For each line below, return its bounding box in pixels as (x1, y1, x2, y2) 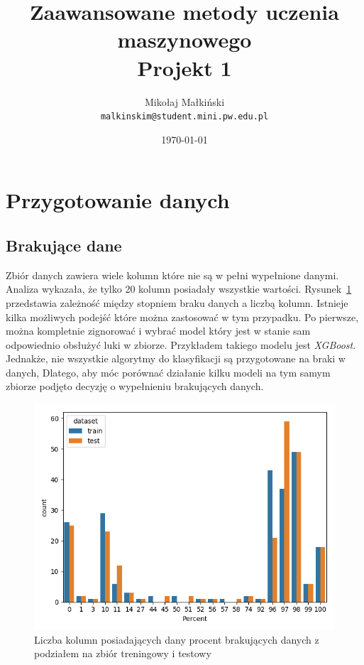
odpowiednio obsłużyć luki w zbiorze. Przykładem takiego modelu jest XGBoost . (6, 337, 356, 352)
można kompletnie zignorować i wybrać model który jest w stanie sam (6, 323, 311, 338)
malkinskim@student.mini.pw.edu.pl (100, 112, 269, 122)
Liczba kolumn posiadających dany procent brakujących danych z (34, 632, 319, 647)
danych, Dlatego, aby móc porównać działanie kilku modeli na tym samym (6, 364, 331, 379)
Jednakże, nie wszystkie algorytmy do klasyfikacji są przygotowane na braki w (6, 351, 346, 366)
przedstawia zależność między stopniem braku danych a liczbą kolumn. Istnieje (6, 295, 348, 310)
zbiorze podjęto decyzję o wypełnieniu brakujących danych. (6, 379, 264, 394)
